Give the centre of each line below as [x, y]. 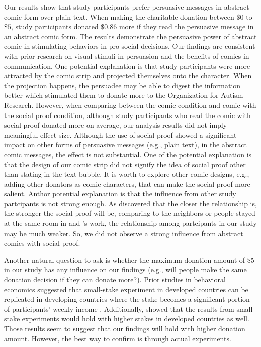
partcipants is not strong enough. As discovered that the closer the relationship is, [130, 203]
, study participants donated [55, 26]
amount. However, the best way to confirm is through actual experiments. [118, 338]
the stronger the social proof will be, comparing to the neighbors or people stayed [130, 213]
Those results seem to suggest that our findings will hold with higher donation [125, 328]
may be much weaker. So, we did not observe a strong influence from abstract [124, 233]
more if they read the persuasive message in [186, 26]
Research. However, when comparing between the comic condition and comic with [130, 105]
